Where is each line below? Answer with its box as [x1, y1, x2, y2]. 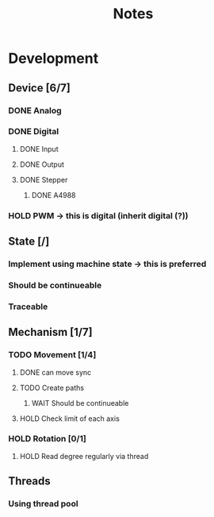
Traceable [8, 301, 48, 312]
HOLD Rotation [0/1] [8, 434, 87, 445]
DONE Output [19, 160, 65, 169]
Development [8, 49, 99, 68]
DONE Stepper [19, 175, 68, 184]
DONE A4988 [31, 190, 77, 199]
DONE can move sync [19, 367, 92, 377]
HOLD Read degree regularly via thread [19, 451, 149, 461]
